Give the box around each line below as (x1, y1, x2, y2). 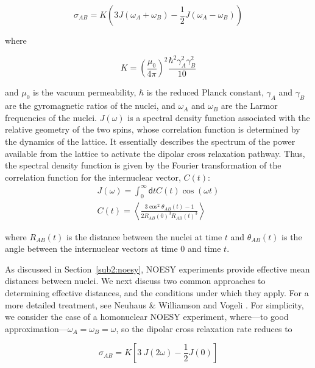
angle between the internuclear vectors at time (5, 242, 178, 255)
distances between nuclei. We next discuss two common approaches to (5, 274, 266, 287)
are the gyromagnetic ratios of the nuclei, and (5, 99, 175, 112)
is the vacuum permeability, (33, 86, 136, 99)
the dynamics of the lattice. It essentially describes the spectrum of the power (5, 134, 296, 147)
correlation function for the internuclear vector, (5, 170, 181, 183)
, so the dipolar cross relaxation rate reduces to (116, 322, 292, 335)
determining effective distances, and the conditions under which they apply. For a (5, 286, 309, 299)
